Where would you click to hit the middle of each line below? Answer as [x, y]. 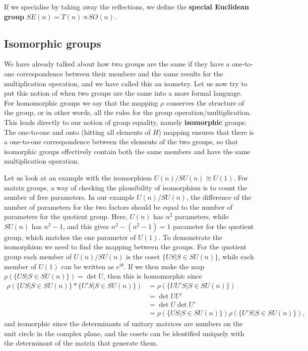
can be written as [88, 266]
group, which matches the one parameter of [70, 237]
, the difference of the [219, 197]
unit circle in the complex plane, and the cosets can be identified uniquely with [124, 333]
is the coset [143, 257]
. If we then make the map [164, 266]
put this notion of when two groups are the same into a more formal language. [123, 93]
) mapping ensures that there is [206, 132]
